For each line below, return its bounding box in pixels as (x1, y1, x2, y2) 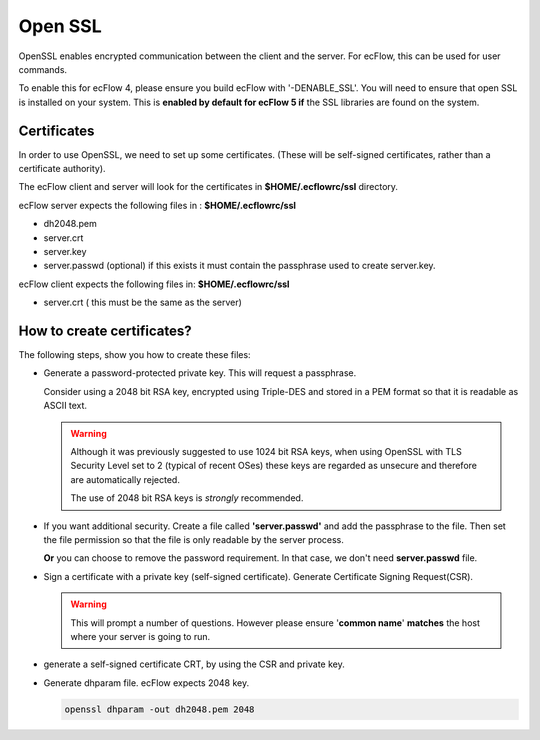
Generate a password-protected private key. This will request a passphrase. (43, 367, 357, 379)
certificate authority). (18, 163, 106, 175)
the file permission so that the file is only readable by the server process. (43, 533, 345, 545)
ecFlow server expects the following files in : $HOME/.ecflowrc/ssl (18, 199, 297, 211)
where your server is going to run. (70, 630, 211, 642)
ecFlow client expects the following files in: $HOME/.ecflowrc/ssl (18, 278, 290, 290)
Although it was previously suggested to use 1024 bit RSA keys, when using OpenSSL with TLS (70, 446, 462, 457)
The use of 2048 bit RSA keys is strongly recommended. (70, 492, 304, 504)
